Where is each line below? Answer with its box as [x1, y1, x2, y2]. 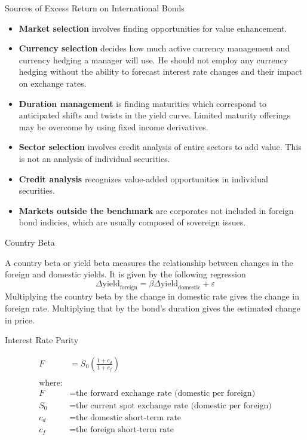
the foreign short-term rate [76, 425, 174, 434]
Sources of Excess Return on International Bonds [5, 2, 185, 14]
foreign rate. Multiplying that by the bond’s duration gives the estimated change [5, 302, 300, 314]
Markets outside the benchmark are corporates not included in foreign [19, 204, 294, 216]
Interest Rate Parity [5, 334, 79, 346]
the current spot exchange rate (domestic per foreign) [76, 402, 272, 410]
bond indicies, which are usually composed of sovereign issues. [19, 216, 246, 228]
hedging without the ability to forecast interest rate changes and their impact [19, 65, 303, 78]
